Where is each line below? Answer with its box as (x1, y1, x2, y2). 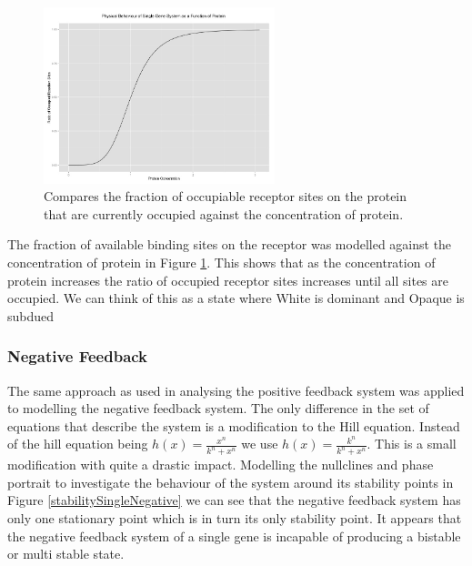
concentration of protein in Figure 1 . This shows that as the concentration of (7, 252, 436, 271)
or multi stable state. (7, 544, 125, 563)
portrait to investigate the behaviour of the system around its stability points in (7, 472, 454, 491)
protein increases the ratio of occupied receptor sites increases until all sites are (7, 270, 449, 289)
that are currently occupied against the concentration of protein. (44, 204, 404, 223)
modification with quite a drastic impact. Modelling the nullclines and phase (7, 455, 434, 474)
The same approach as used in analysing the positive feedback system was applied (7, 380, 465, 399)
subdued (7, 306, 55, 325)
